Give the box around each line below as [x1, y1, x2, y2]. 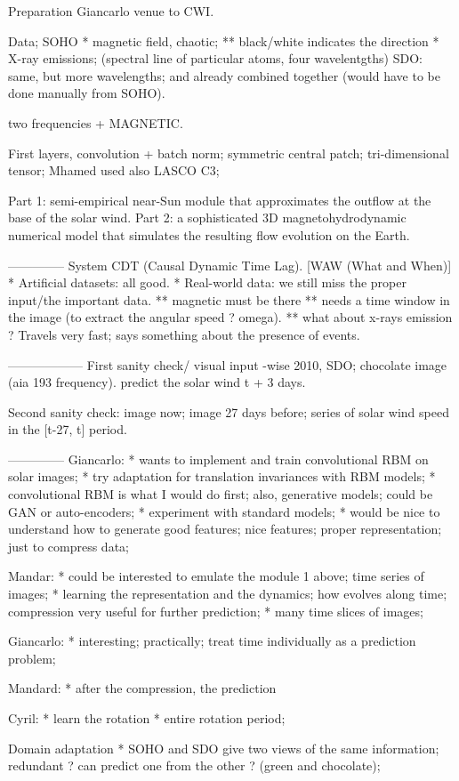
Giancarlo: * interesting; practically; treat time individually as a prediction [8, 632, 416, 650]
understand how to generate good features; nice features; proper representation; [8, 519, 442, 538]
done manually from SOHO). [8, 84, 165, 102]
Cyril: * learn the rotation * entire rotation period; [8, 709, 286, 727]
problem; [8, 648, 56, 667]
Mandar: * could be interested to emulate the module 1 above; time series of [8, 567, 424, 585]
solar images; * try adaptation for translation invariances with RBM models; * [8, 467, 436, 486]
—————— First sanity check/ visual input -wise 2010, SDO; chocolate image [8, 355, 447, 374]
